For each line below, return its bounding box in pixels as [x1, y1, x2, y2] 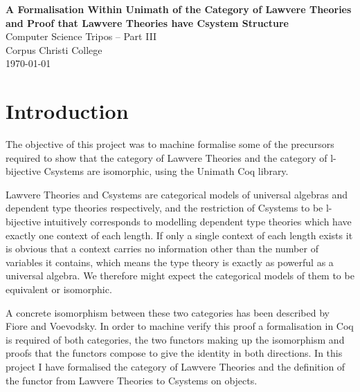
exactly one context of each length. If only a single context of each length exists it [6, 227, 353, 242]
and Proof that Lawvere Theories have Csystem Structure [6, 15, 289, 30]
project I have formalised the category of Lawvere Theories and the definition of [6, 360, 345, 373]
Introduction [6, 97, 129, 125]
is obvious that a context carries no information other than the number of [6, 241, 318, 256]
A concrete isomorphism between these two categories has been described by [6, 305, 330, 319]
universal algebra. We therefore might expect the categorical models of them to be [6, 268, 354, 283]
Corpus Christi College [6, 42, 102, 57]
